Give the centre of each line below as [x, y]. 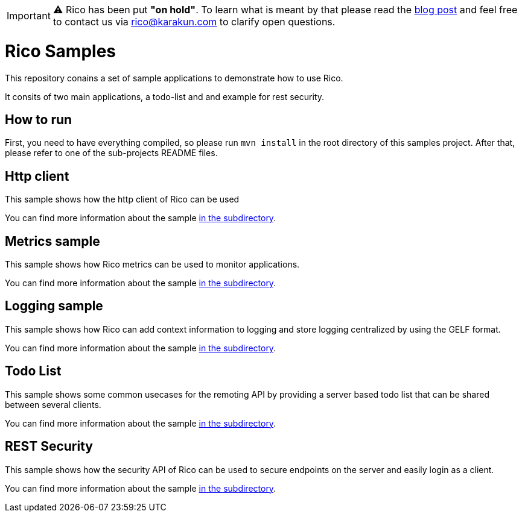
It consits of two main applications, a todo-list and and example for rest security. [164, 96]
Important [29, 16]
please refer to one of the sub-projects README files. [111, 153]
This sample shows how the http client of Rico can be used [122, 199]
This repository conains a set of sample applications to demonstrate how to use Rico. [174, 78]
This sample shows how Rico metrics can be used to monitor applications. [152, 265]
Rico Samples [60, 51]
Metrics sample [53, 241]
